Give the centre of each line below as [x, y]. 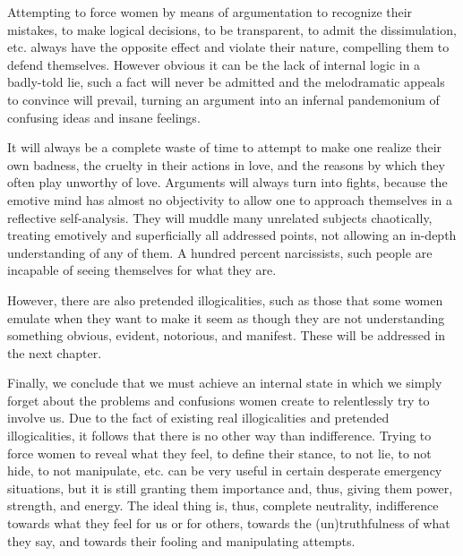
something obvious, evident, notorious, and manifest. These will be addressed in [227, 335]
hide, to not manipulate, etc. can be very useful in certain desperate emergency [225, 470]
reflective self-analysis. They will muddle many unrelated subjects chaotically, [220, 217]
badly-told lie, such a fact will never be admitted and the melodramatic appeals [226, 82]
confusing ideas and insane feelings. [104, 117]
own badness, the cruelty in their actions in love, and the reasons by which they [226, 164]
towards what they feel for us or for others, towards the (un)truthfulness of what [229, 523]
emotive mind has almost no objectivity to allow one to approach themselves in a [230, 199]
